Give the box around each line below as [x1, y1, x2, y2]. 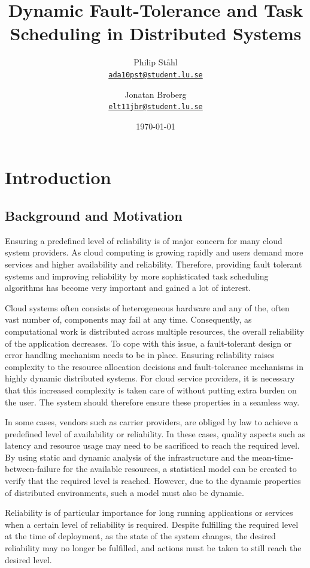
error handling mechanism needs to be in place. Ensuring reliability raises [5, 348, 275, 361]
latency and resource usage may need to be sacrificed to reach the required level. [5, 439, 300, 452]
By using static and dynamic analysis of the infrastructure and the [5, 450, 250, 463]
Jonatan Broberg [124, 88, 187, 100]
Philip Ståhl [133, 56, 178, 68]
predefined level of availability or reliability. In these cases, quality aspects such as [5, 427, 306, 440]
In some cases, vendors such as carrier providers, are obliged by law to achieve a [5, 416, 298, 428]
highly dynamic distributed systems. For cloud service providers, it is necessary [5, 372, 295, 384]
